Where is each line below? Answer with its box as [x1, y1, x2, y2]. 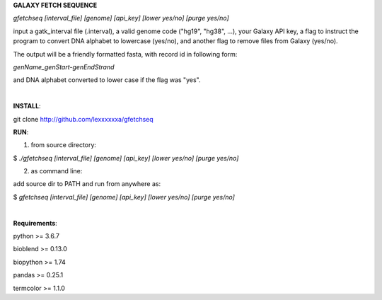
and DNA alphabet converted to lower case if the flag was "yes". [13, 76, 201, 84]
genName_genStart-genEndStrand [13, 62, 115, 71]
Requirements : [13, 219, 58, 227]
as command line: [30, 167, 83, 175]
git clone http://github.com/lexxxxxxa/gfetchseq [13, 115, 154, 123]
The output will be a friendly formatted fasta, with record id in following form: [13, 50, 238, 58]
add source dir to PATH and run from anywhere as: [13, 180, 161, 188]
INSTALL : [13, 102, 42, 110]
